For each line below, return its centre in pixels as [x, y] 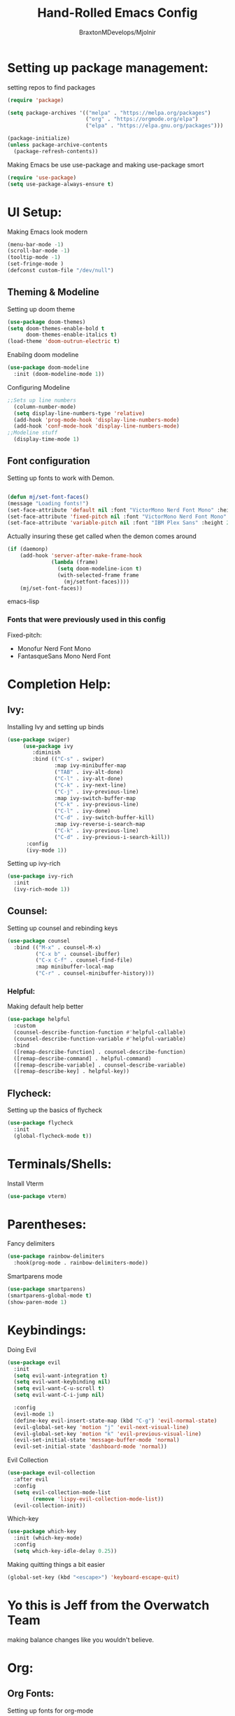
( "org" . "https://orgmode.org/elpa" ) [142, 119]
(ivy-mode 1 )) [47, 850]
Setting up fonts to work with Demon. [61, 478]
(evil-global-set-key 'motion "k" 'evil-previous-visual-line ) [107, 1434]
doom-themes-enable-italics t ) [71, 335]
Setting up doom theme [41, 309]
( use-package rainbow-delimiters [56, 1257]
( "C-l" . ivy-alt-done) [89, 778]
